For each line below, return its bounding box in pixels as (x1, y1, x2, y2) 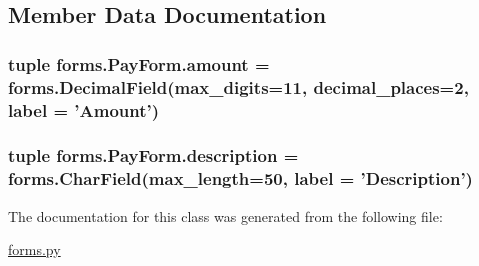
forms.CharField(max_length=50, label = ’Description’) (8, 166, 473, 191)
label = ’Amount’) (8, 97, 160, 122)
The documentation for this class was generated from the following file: (8, 205, 443, 226)
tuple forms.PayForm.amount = (8, 51, 270, 76)
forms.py (8, 239, 61, 260)
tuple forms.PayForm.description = (8, 143, 299, 168)
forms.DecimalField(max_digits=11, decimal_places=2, (8, 74, 469, 99)
